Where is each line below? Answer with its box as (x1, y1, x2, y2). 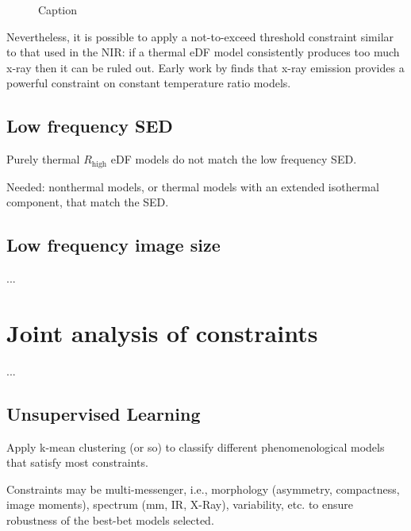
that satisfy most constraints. (6, 454, 148, 471)
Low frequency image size (6, 233, 221, 257)
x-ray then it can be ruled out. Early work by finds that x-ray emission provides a (6, 59, 405, 75)
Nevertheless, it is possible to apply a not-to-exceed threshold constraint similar (6, 28, 394, 44)
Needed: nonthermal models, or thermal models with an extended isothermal (6, 178, 379, 194)
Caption (38, 2, 78, 17)
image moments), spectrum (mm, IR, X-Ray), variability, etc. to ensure (6, 496, 354, 513)
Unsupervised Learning (6, 401, 201, 425)
